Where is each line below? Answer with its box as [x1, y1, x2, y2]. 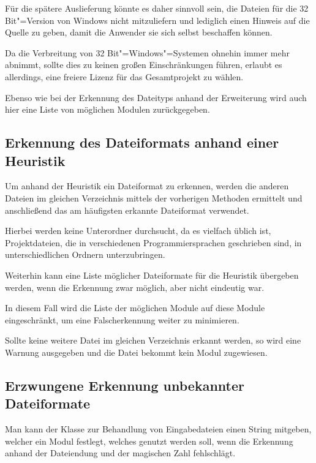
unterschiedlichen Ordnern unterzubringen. [5, 248, 165, 261]
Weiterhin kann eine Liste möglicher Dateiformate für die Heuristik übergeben [5, 268, 299, 281]
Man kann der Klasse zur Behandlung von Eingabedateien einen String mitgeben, [5, 423, 312, 435]
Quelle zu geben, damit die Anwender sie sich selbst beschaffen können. [5, 26, 273, 39]
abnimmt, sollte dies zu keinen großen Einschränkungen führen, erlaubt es [5, 58, 282, 71]
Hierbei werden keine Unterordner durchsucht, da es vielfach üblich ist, [5, 224, 271, 237]
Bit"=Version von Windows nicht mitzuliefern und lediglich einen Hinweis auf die [5, 13, 310, 26]
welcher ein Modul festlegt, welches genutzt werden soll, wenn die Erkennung [5, 434, 293, 447]
